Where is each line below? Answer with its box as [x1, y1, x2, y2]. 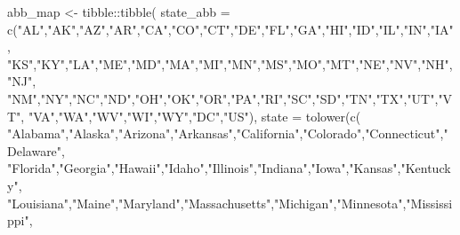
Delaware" [7, 141, 62, 160]
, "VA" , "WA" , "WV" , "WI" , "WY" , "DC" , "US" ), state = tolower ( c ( [20, 106, 361, 125]
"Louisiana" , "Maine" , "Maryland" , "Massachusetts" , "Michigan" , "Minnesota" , [7, 193, 407, 212]
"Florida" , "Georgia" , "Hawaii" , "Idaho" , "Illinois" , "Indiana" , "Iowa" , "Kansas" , [7, 159, 401, 177]
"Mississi [406, 193, 453, 212]
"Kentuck [400, 159, 451, 177]
